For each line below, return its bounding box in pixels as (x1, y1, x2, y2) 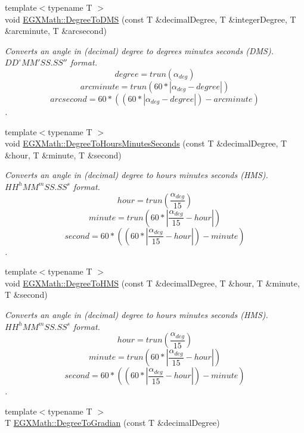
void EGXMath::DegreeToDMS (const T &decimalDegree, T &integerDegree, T (5, 13, 296, 25)
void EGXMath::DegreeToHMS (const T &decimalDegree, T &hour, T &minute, (5, 276, 300, 289)
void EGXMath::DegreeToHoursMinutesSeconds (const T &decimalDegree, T (5, 137, 287, 149)
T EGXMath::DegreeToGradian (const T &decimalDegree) (5, 416, 220, 429)
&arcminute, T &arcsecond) (5, 24, 107, 37)
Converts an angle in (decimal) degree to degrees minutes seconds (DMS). (5, 44, 274, 57)
